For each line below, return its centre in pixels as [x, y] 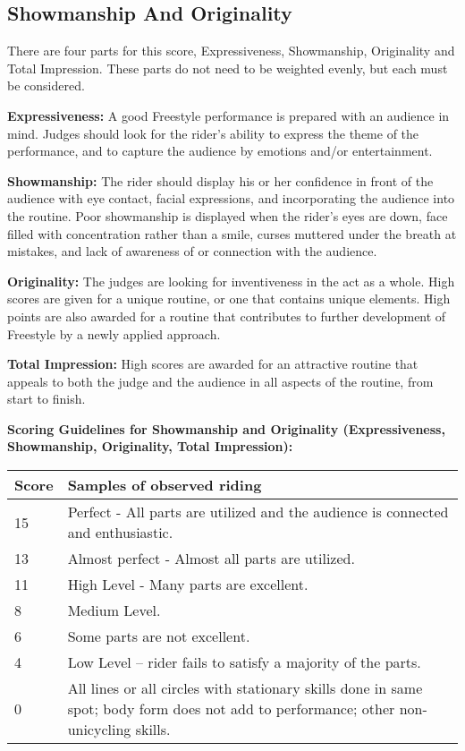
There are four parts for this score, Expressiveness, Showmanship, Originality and [231, 51]
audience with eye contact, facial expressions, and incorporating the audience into [231, 198]
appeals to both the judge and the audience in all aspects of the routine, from [220, 381]
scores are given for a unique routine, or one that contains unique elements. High [229, 299]
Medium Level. [114, 610]
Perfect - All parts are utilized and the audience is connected [258, 512]
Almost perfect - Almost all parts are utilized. [211, 559]
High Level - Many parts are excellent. [188, 585]
